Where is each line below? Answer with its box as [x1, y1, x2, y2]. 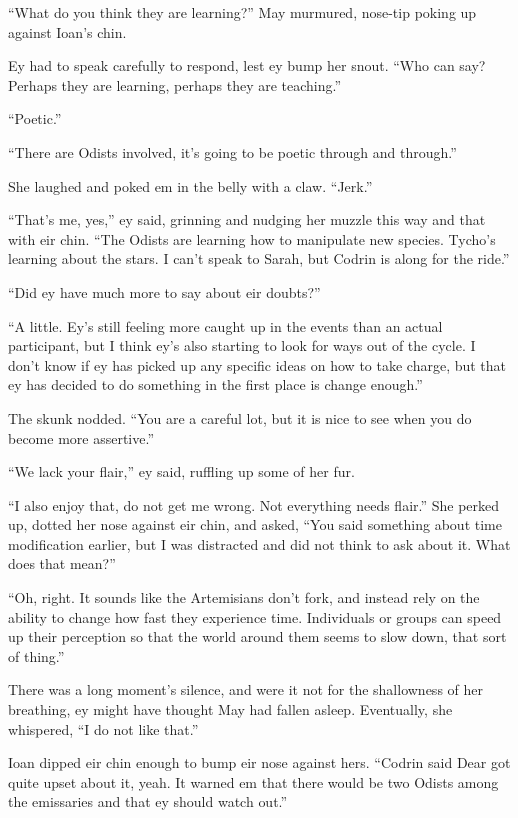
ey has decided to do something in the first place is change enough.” [8, 374, 423, 395]
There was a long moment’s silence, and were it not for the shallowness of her [8, 679, 483, 700]
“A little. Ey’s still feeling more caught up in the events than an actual [8, 315, 443, 336]
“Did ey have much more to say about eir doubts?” [8, 281, 321, 302]
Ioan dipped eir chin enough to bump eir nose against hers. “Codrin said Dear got [8, 752, 511, 773]
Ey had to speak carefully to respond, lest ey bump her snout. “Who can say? [8, 55, 486, 76]
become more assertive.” [8, 427, 155, 448]
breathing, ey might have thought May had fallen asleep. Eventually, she [8, 699, 453, 720]
